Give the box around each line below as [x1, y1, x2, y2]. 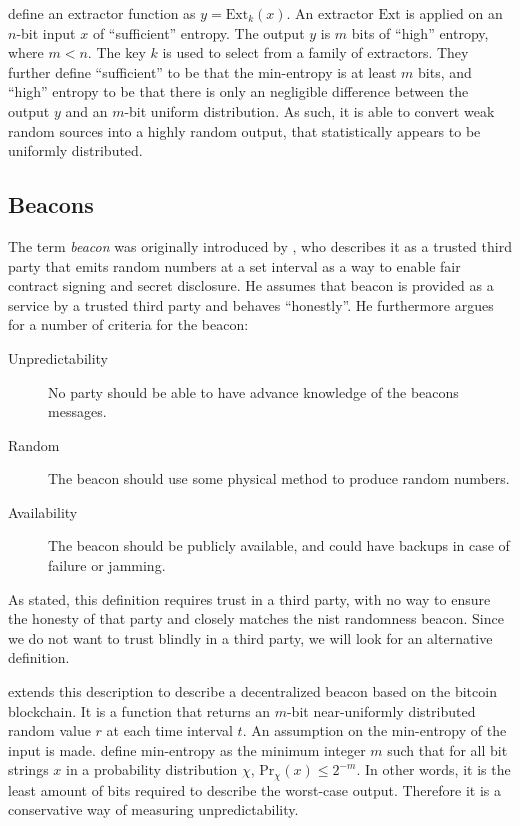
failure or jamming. [48, 555, 166, 576]
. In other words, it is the [356, 759, 511, 780]
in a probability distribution [65, 759, 238, 780]
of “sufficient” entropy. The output [92, 22, 305, 43]
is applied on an [405, 3, 503, 23]
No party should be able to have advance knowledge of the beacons [48, 381, 459, 402]
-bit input [16, 22, 76, 43]
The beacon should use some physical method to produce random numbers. [48, 468, 510, 489]
